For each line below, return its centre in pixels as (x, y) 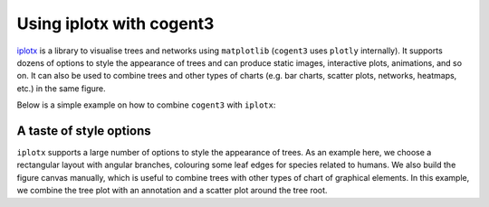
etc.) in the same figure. (61, 88)
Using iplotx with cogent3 (115, 24)
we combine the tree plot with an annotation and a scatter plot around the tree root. (172, 191)
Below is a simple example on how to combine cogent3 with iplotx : (146, 105)
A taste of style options (84, 131)
